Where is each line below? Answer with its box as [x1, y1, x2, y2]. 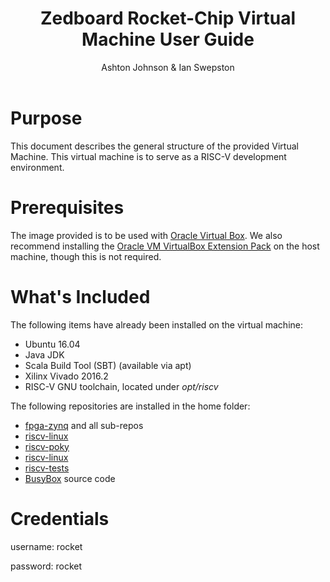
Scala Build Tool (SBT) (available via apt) [24, 359, 192, 371]
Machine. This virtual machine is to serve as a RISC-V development [10, 150, 287, 162]
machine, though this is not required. [10, 250, 162, 262]
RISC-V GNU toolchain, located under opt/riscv [24, 380, 219, 392]
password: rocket [10, 560, 83, 572]
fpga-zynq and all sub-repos [24, 419, 144, 431]
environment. [10, 161, 65, 173]
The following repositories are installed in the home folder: [10, 400, 251, 412]
